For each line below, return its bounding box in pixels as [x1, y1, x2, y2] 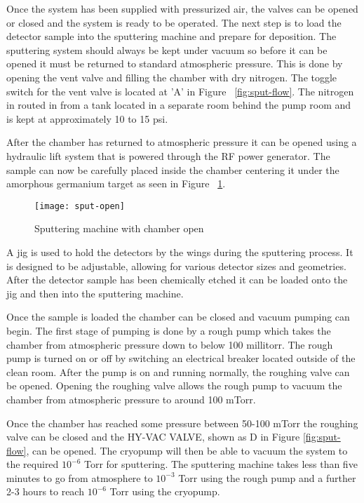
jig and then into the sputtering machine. [6, 286, 184, 300]
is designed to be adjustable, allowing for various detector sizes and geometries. [6, 258, 346, 273]
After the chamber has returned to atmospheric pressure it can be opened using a [6, 135, 357, 149]
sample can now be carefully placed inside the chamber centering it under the [6, 162, 339, 177]
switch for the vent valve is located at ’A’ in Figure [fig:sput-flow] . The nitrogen [6, 83, 354, 98]
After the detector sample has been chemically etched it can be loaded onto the [6, 272, 348, 287]
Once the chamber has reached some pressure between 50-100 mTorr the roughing [6, 415, 358, 430]
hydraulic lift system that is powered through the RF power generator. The [6, 148, 330, 163]
